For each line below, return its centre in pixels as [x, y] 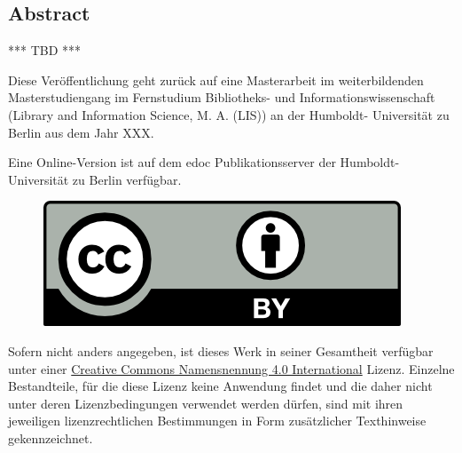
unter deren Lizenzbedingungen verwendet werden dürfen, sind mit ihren [206, 403]
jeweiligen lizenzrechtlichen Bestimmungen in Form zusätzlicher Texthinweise [217, 421]
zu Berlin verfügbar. [127, 179]
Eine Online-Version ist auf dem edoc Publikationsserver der [172, 162]
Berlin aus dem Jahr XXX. [81, 132]
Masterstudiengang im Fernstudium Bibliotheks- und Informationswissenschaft [222, 97]
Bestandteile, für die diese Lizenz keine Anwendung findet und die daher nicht [220, 386]
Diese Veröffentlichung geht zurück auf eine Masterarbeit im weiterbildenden [216, 79]
